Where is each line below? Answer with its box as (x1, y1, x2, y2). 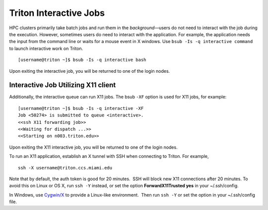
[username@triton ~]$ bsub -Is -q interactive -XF (18, 105, 144, 111)
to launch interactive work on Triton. (9, 45, 83, 52)
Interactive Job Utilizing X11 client (9, 81, 116, 89)
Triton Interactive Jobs (9, 7, 105, 18)
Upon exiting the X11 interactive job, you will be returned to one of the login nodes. (9, 144, 178, 150)
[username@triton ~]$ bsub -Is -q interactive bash (18, 57, 146, 63)
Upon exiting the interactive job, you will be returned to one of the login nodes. (9, 68, 170, 74)
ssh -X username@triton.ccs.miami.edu (18, 165, 113, 170)
